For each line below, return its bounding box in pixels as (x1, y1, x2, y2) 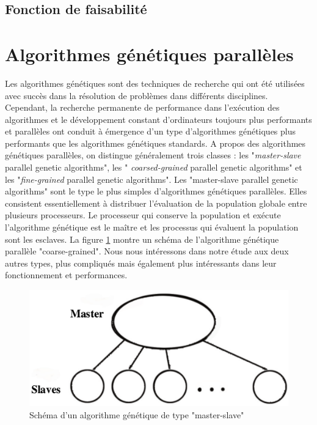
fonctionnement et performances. (5, 268, 128, 281)
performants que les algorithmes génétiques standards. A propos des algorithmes (5, 136, 306, 149)
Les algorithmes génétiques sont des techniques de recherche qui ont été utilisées (5, 76, 305, 89)
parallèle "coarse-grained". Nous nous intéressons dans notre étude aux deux (5, 245, 289, 257)
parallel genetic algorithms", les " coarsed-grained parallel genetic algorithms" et (5, 161, 302, 174)
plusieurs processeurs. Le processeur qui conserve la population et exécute (5, 209, 281, 221)
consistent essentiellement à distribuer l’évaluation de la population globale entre (5, 196, 307, 209)
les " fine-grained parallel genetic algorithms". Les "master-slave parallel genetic (5, 172, 298, 185)
